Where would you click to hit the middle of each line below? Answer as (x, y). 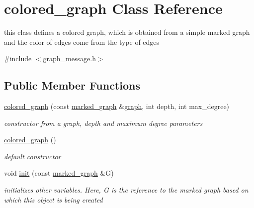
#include (18, 58)
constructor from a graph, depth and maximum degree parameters (103, 123)
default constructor (33, 156)
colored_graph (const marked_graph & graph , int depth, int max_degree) (117, 106)
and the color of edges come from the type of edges (82, 42)
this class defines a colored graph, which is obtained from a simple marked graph (127, 32)
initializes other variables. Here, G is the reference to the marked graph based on (126, 190)
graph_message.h (69, 58)
